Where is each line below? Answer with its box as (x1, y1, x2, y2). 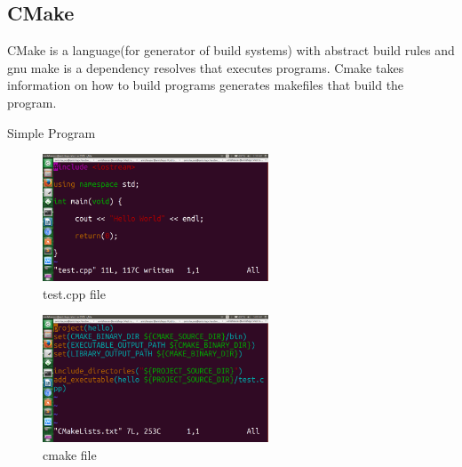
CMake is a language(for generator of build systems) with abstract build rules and (7, 41, 455, 60)
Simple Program (7, 123, 96, 141)
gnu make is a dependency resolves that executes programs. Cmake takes (7, 58, 404, 76)
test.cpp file (43, 284, 106, 302)
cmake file (43, 445, 97, 463)
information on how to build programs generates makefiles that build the (7, 76, 404, 94)
